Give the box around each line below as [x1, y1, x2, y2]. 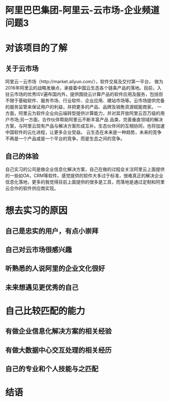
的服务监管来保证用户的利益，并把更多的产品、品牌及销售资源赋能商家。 [5, 104, 156, 110]
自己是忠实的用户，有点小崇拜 [5, 227, 99, 235]
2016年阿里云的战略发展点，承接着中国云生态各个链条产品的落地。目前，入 [5, 85, 162, 91]
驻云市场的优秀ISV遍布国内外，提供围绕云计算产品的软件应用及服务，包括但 [5, 91, 163, 97]
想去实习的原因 [5, 205, 68, 216]
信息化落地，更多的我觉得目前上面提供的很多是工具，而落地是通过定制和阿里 [5, 179, 165, 185]
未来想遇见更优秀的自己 [5, 283, 78, 291]
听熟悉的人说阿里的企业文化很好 [5, 264, 105, 273]
